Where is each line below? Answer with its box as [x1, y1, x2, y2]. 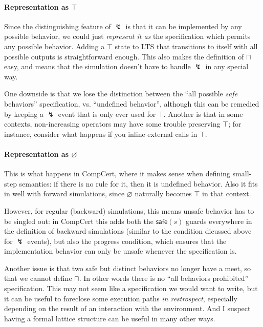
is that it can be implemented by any [125, 21, 242, 31]
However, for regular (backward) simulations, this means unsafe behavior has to [4, 205, 254, 216]
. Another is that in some [163, 108, 243, 119]
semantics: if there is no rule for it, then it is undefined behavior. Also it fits [19, 178, 258, 189]
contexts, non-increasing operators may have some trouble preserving [4, 118, 221, 129]
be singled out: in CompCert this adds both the [4, 215, 154, 226]
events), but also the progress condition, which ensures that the [27, 235, 227, 246]
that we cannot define [4, 273, 72, 283]
